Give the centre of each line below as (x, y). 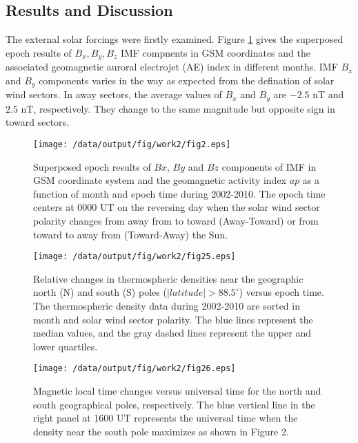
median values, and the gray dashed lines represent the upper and (172, 333)
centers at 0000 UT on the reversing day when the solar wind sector (177, 207)
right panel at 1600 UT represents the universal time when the (166, 418)
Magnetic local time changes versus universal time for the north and (177, 391)
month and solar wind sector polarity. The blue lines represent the (173, 319)
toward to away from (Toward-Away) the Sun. (131, 234)
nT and (328, 94)
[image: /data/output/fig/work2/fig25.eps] (135, 257)
